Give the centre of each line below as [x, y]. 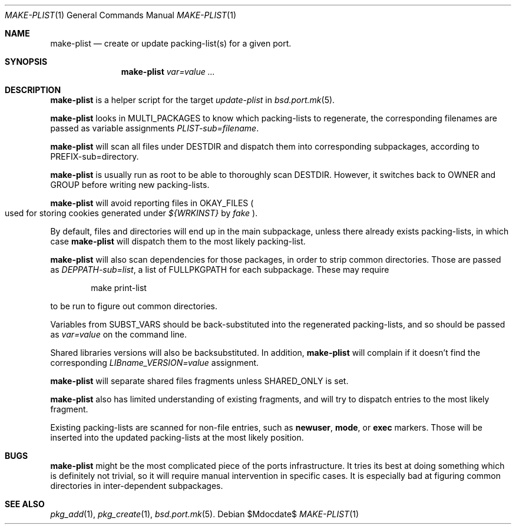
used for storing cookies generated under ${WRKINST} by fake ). [131, 213]
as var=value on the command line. [119, 334]
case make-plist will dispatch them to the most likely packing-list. [178, 241]
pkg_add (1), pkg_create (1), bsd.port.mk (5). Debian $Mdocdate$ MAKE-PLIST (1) [205, 514]
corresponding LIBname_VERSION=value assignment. [155, 363]
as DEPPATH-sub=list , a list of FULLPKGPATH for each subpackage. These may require [220, 270]
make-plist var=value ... [168, 72]
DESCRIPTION [33, 90]
